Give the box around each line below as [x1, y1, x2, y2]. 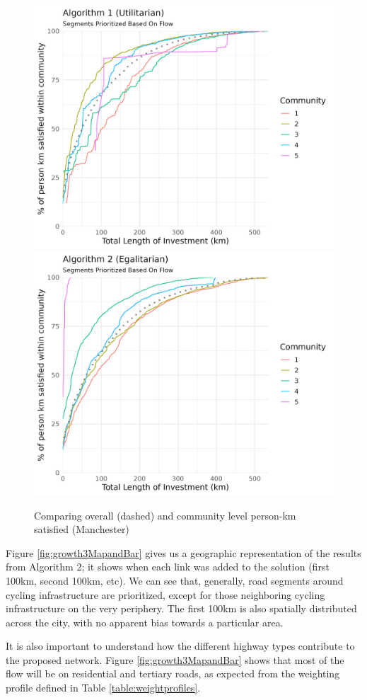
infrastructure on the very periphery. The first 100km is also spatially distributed [6, 601, 357, 616]
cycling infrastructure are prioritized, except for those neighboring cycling [6, 587, 325, 602]
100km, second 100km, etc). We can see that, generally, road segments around [6, 573, 344, 587]
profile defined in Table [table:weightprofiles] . [6, 680, 201, 695]
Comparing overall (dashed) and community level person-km [34, 507, 296, 522]
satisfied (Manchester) [34, 522, 129, 537]
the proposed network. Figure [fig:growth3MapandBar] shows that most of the [6, 652, 344, 667]
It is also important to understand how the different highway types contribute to [6, 638, 355, 653]
